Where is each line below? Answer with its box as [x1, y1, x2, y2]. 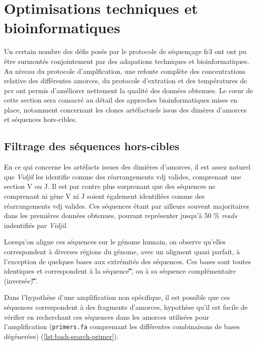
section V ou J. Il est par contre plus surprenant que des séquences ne [4, 181, 215, 191]
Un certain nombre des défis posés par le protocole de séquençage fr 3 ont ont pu [4, 46, 247, 57]
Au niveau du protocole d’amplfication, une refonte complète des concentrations [4, 65, 246, 76]
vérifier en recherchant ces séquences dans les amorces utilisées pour [4, 311, 209, 322]
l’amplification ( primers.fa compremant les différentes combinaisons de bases [4, 321, 240, 332]
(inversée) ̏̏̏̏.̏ [4, 275, 38, 286]
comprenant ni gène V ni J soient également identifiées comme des [4, 191, 205, 201]
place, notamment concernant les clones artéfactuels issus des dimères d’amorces [4, 104, 247, 115]
